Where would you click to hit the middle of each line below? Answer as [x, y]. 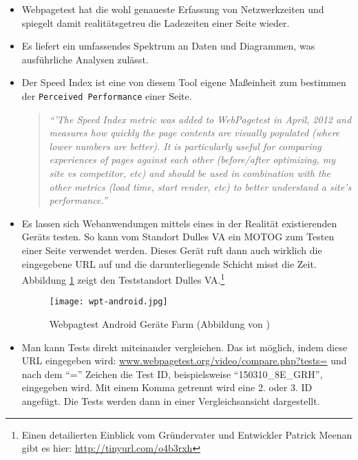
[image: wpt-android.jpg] [108, 302]
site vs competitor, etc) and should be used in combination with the [190, 173]
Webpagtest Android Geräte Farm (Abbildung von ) [160, 324]
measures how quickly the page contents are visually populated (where [194, 133]
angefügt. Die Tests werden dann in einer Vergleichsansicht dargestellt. [171, 401]
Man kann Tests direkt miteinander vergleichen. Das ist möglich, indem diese [185, 347]
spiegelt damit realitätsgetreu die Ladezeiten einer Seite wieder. [156, 22]
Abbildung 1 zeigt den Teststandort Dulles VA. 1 [123, 279]
